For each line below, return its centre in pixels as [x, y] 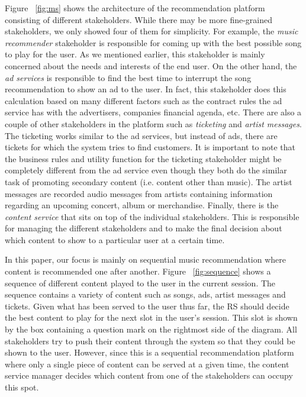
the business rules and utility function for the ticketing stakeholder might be [143, 158]
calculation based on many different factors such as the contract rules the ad [144, 100]
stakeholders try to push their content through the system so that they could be [150, 340]
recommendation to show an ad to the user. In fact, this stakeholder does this [146, 89]
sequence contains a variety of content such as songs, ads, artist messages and [145, 294]
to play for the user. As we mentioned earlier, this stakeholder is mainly [135, 54]
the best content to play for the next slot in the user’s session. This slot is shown [151, 317]
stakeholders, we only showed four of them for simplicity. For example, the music [152, 31]
